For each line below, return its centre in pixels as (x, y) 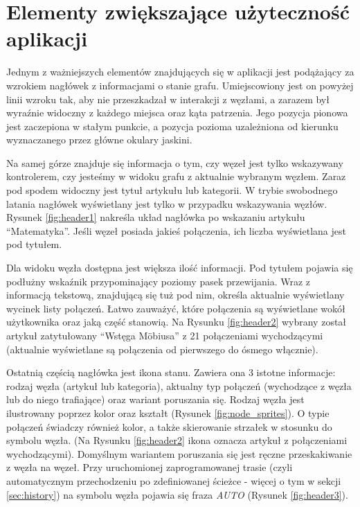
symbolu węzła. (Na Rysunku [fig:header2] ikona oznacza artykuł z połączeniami (177, 440)
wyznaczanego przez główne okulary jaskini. (99, 140)
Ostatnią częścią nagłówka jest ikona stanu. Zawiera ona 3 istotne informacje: (171, 372)
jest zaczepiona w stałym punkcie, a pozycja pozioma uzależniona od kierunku (172, 126)
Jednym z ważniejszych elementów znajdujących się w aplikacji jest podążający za (180, 72)
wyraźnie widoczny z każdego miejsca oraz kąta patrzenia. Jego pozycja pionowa (177, 113)
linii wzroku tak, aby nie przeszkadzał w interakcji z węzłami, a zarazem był (168, 99)
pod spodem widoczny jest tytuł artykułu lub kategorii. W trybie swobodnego (172, 190)
